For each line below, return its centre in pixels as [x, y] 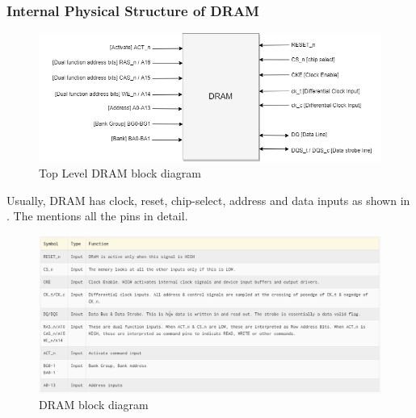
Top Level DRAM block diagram [120, 173]
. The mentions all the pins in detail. [97, 216]
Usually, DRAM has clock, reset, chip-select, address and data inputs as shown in [208, 200]
